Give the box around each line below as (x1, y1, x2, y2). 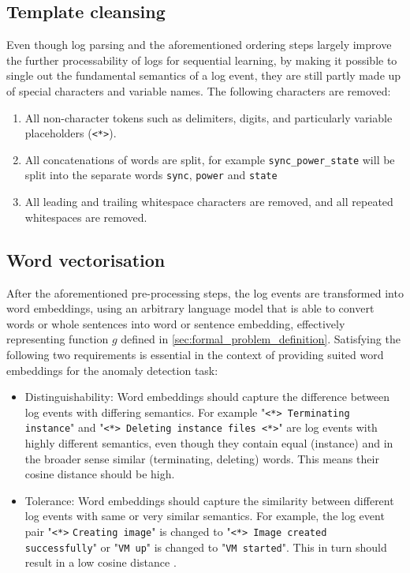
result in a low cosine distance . (24, 554, 177, 571)
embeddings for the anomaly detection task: (6, 361, 218, 378)
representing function (6, 331, 109, 347)
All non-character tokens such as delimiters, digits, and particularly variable (24, 109, 393, 125)
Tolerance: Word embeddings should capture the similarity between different (24, 492, 394, 508)
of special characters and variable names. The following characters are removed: (6, 82, 391, 99)
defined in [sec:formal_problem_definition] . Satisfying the (121, 331, 401, 347)
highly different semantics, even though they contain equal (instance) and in (24, 435, 393, 451)
